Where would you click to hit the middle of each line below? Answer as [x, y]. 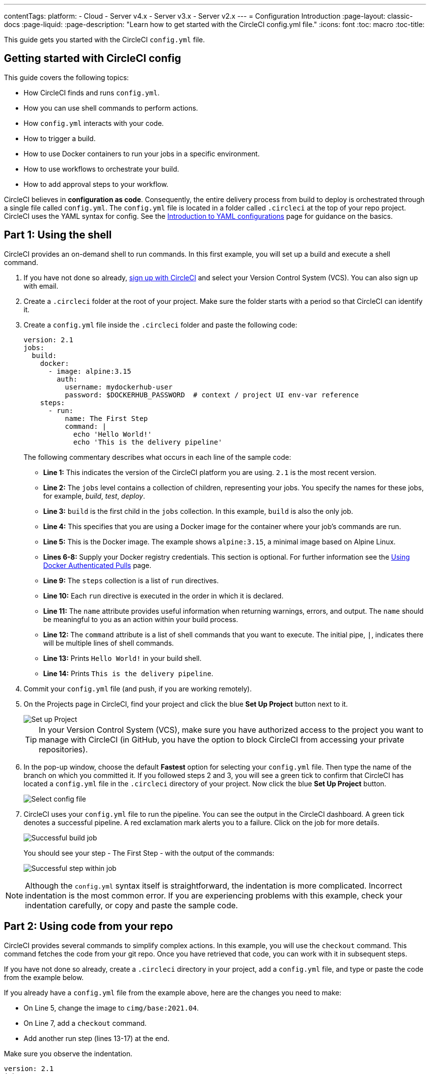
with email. [41, 286]
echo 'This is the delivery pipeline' [148, 442]
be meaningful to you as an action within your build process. [141, 619]
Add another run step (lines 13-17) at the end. [97, 1038]
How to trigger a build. [60, 138]
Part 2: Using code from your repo [89, 926]
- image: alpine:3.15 [90, 371]
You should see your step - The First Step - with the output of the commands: [149, 853]
